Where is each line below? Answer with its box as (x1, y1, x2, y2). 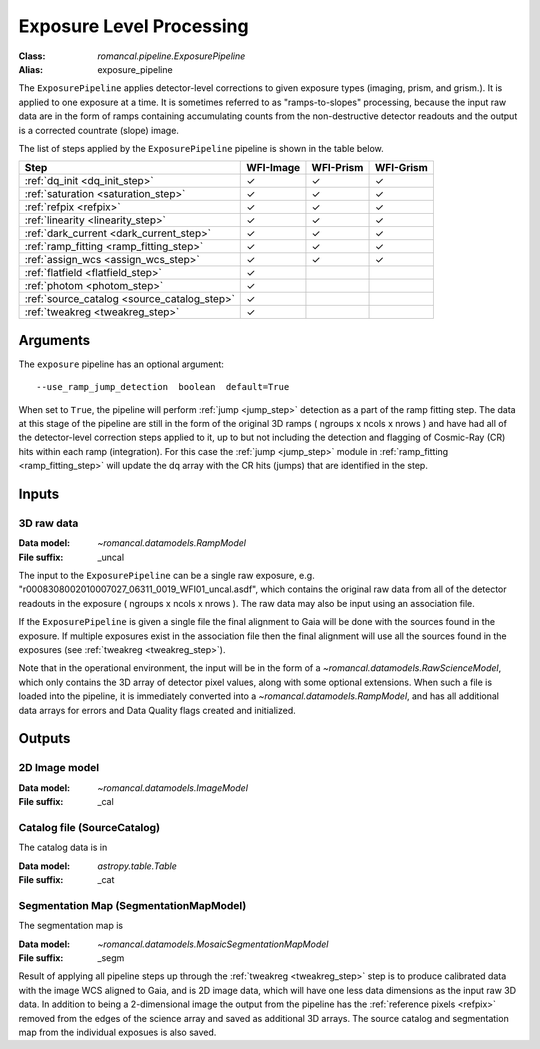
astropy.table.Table (97, 860, 177, 872)
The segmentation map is (18, 920, 124, 932)
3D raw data (18, 516, 79, 530)
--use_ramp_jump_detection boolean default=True (36, 381, 290, 393)
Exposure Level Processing (18, 15, 249, 37)
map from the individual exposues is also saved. (18, 1026, 217, 1038)
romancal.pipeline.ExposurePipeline (97, 50, 246, 62)
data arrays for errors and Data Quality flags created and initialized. (18, 704, 297, 716)
